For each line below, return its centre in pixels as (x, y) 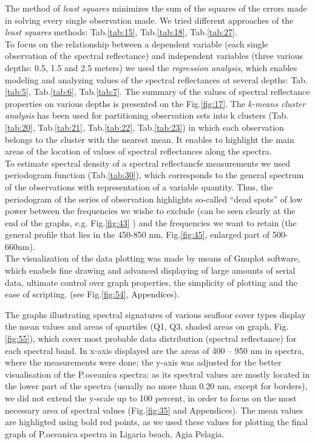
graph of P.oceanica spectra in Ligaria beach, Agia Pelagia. (115, 433)
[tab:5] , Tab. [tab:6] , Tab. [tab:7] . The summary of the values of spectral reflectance (157, 92)
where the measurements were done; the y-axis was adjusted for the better (143, 362)
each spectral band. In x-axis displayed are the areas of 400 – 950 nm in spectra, (154, 350)
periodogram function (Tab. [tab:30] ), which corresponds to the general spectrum (154, 175)
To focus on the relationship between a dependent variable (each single (137, 43)
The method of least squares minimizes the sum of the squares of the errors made (156, 8)
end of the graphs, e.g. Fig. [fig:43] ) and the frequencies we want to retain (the (151, 222)
